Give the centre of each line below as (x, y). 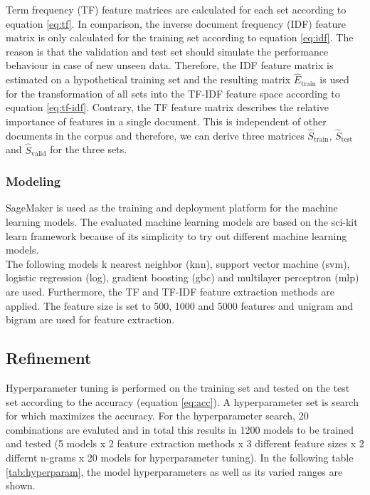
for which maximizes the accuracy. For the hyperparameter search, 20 (157, 416)
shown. (21, 485)
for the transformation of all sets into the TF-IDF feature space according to (173, 93)
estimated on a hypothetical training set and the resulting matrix (148, 79)
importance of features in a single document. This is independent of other (166, 121)
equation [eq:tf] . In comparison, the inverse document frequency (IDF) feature (176, 23)
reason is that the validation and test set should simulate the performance (167, 51)
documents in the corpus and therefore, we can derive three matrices (155, 135)
